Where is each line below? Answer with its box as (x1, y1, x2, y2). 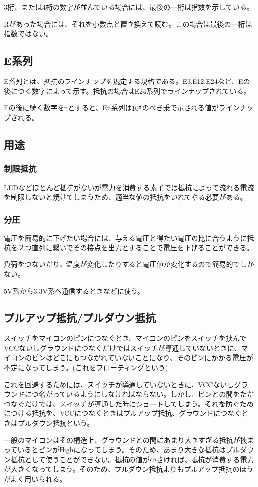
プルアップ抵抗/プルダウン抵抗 (4, 310, 156, 325)
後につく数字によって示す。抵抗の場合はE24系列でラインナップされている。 (4, 85, 251, 96)
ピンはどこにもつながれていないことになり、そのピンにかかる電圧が (31, 352, 254, 363)
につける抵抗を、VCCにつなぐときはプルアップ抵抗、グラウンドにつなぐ (4, 408, 242, 418)
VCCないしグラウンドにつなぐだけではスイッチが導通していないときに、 (4, 342, 241, 353)
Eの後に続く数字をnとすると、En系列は (4, 102, 132, 113)
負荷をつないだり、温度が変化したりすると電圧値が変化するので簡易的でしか (4, 259, 254, 269)
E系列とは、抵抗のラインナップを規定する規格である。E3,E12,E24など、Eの (4, 76, 250, 86)
